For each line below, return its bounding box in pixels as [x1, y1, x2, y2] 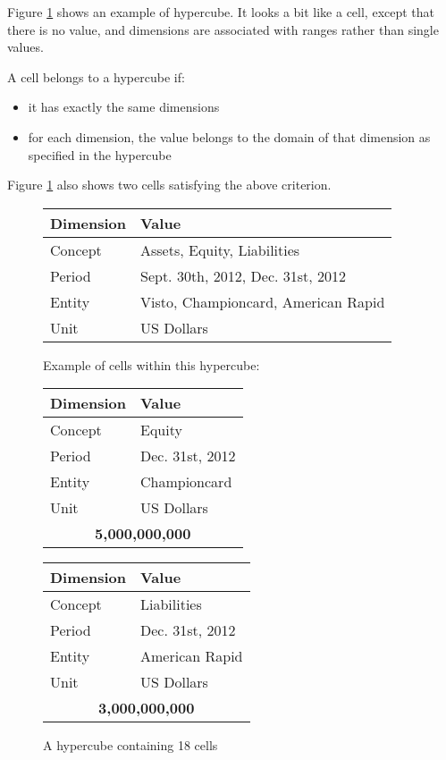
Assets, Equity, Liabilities [140, 239, 300, 260]
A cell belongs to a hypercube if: [7, 67, 185, 86]
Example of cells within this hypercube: [43, 355, 260, 374]
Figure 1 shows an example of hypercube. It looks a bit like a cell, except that [7, 3, 435, 21]
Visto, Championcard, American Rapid [140, 291, 385, 312]
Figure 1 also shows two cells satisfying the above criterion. [7, 175, 332, 194]
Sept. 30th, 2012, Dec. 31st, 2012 [140, 265, 347, 286]
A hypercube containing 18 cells [43, 736, 218, 755]
